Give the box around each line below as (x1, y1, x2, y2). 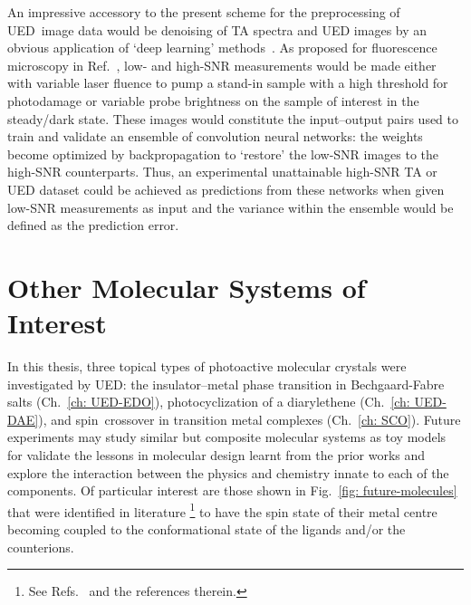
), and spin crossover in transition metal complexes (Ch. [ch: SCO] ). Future (38, 409, 461, 428)
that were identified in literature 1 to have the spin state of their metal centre (7, 499, 437, 521)
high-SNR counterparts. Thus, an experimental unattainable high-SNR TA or (7, 162, 437, 181)
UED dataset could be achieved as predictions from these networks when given (7, 179, 445, 198)
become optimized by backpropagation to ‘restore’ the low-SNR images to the (7, 144, 439, 163)
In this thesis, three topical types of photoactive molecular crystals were (7, 357, 407, 376)
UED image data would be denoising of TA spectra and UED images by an (7, 20, 428, 39)
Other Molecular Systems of (7, 268, 366, 305)
